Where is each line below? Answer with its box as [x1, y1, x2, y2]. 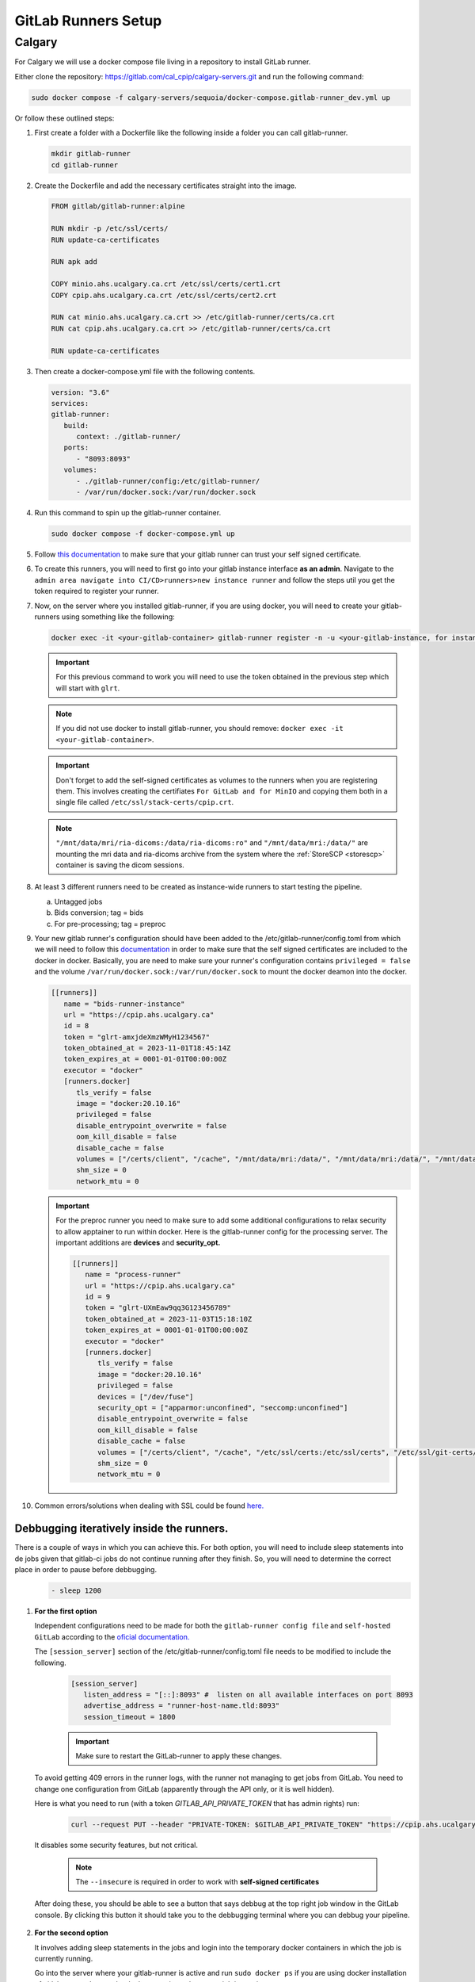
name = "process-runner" [84, 1270, 181, 1280]
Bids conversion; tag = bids [54, 908, 144, 917]
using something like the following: [61, 611, 175, 622]
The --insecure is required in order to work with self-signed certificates [75, 1877, 320, 1886]
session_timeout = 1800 [83, 1712, 176, 1721]
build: [63, 421, 89, 430]
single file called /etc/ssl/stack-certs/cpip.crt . [55, 798, 234, 807]
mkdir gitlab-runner [51, 149, 131, 159]
